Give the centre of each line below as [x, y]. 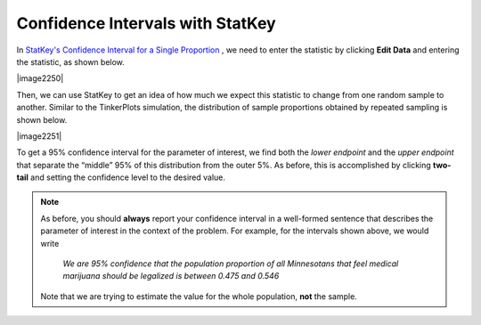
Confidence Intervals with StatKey [146, 23]
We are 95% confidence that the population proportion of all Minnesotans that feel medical [231, 264]
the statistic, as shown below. [70, 61]
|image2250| [40, 78]
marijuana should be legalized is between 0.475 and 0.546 [171, 276]
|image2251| [39, 136]
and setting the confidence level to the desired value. [128, 177]
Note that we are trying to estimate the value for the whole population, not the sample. [199, 296]
